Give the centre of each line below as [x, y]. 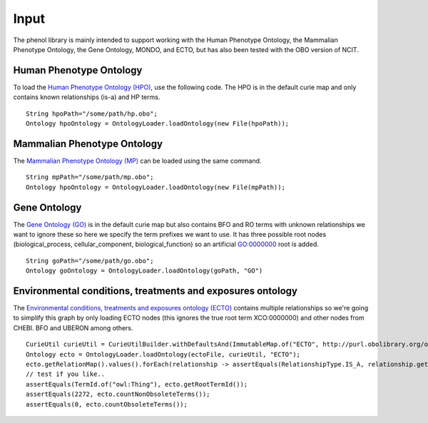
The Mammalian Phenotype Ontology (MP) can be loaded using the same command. [137, 160]
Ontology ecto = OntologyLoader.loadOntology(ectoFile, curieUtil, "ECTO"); [163, 354]
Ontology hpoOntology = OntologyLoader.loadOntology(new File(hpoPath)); [158, 124]
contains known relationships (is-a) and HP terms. [87, 97]
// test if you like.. [66, 374]
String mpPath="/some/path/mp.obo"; [90, 177]
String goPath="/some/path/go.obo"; [90, 261]
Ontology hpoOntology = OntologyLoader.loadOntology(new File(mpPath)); [156, 187]
